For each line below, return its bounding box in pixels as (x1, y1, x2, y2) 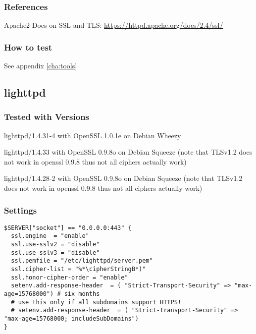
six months (64, 290, 100, 298)
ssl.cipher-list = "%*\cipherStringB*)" (11, 266, 146, 273)
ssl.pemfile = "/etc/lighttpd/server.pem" (11, 257, 153, 265)
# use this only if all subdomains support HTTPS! (11, 298, 181, 306)
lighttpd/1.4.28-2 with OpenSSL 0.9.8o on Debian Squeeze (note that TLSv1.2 (4, 173, 243, 183)
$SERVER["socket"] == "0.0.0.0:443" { (4, 224, 132, 231)
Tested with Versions (4, 111, 90, 123)
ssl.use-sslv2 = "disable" (11, 241, 100, 248)
